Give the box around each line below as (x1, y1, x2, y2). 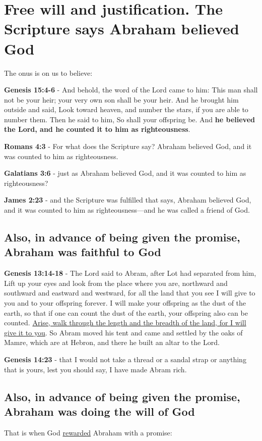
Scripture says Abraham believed (4, 18, 239, 39)
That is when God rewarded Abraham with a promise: (4, 427, 172, 437)
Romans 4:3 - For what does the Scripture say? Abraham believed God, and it (4, 141, 252, 152)
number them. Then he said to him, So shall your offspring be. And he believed (4, 114, 255, 124)
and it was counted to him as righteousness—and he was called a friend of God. (4, 205, 250, 215)
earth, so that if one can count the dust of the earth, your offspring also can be (4, 307, 248, 318)
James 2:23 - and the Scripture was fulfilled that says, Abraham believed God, (4, 194, 251, 205)
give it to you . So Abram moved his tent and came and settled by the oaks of (4, 327, 243, 337)
